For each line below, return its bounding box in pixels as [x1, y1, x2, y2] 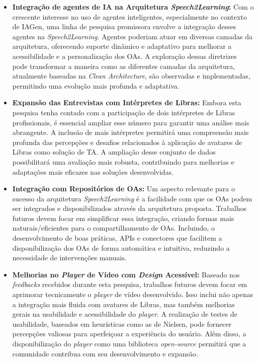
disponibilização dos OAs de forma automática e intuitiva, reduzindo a [12, 242, 230, 253]
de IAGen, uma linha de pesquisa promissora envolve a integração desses [12, 21, 236, 32]
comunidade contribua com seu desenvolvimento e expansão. [12, 348, 198, 358]
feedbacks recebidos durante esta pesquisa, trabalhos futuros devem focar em [12, 279, 247, 289]
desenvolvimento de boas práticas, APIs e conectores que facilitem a [12, 233, 222, 243]
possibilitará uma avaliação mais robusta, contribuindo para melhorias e [12, 156, 234, 167]
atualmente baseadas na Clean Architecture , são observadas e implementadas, [12, 70, 250, 81]
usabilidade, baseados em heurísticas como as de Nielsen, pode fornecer [12, 318, 232, 329]
